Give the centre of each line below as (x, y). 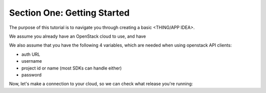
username (32, 61)
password (32, 75)
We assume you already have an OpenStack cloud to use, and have (78, 36)
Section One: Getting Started (69, 13)
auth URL (31, 54)
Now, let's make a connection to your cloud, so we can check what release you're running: (101, 84)
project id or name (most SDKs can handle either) (72, 68)
